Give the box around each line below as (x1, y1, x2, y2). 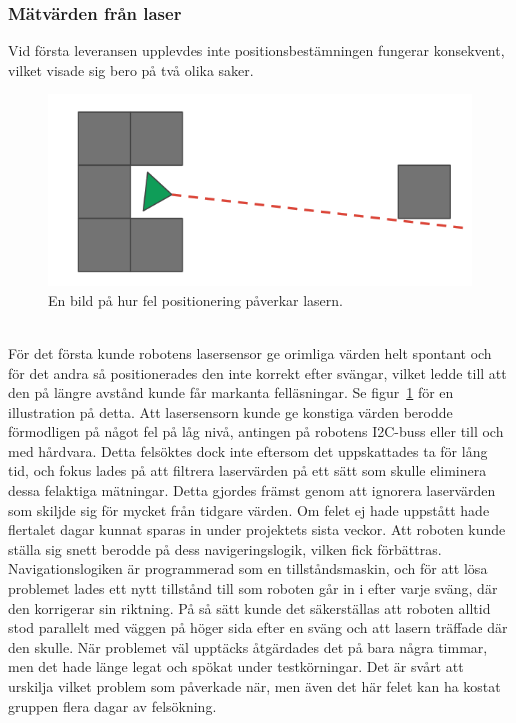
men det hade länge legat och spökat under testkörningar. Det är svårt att (8, 656, 464, 677)
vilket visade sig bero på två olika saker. (8, 59, 254, 80)
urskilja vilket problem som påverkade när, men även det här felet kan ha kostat (8, 676, 501, 697)
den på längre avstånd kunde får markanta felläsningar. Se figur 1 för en (8, 382, 454, 403)
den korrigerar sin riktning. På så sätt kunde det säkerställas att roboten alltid (8, 597, 491, 618)
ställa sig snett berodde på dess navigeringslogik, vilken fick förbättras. (8, 538, 442, 559)
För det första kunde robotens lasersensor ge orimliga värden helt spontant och (8, 342, 492, 363)
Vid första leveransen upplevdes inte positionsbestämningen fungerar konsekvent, (8, 40, 505, 61)
